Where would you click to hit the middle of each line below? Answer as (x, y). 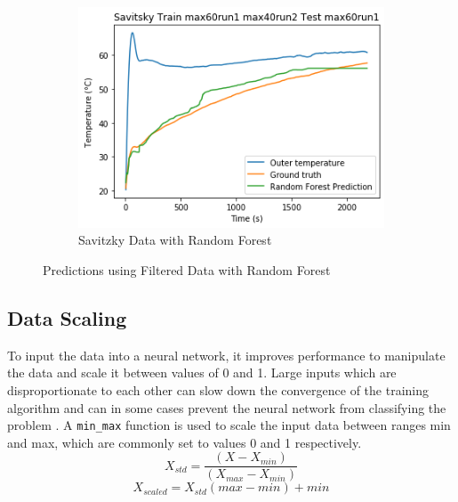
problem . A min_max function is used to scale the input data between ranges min (229, 425)
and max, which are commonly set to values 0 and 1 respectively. (185, 442)
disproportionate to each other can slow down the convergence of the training (218, 389)
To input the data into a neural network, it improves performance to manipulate (226, 355)
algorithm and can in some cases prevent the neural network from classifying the (227, 407)
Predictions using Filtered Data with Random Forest (187, 269)
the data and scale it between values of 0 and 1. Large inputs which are (202, 372)
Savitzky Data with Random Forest (175, 240)
